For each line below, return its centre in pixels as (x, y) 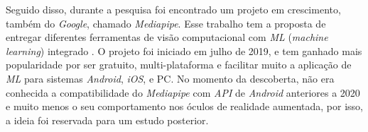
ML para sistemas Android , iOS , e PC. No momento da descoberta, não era (170, 78)
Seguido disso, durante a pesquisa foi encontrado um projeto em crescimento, (173, 9)
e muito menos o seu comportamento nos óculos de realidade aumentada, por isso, (184, 106)
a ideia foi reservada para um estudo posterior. (107, 120)
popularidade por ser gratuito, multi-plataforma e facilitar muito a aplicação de (179, 65)
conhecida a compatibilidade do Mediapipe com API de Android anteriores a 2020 (183, 92)
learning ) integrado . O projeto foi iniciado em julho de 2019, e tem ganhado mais (184, 50)
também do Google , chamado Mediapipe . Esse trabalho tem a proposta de (166, 23)
